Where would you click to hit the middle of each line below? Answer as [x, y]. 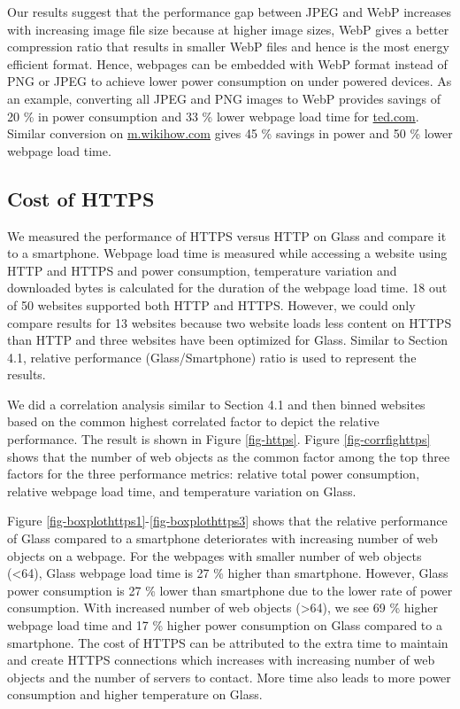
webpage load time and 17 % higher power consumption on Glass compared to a [225, 625]
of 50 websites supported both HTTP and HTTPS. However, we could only [211, 304]
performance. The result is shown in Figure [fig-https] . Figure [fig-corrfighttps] [219, 439]
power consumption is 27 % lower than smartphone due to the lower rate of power [230, 590]
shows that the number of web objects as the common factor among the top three [229, 456]
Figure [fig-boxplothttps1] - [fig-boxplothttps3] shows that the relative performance [227, 521]
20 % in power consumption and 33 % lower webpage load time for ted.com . [213, 116]
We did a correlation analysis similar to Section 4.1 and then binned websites [216, 404]
